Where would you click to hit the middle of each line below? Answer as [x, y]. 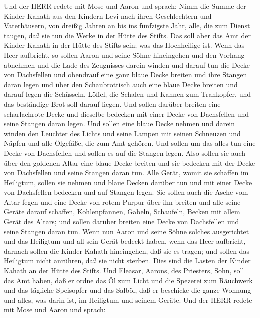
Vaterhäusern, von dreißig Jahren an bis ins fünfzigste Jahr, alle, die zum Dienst [127, 26]
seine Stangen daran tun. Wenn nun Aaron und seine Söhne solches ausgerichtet [127, 231]
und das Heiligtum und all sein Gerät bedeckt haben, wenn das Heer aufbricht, [125, 241]
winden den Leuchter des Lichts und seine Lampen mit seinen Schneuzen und [122, 133]
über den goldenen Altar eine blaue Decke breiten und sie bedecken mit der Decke [130, 163]
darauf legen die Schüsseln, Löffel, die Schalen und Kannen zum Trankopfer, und [128, 94]
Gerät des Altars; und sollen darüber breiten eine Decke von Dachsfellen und [122, 222]
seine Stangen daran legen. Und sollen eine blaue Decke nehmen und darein [120, 124]
